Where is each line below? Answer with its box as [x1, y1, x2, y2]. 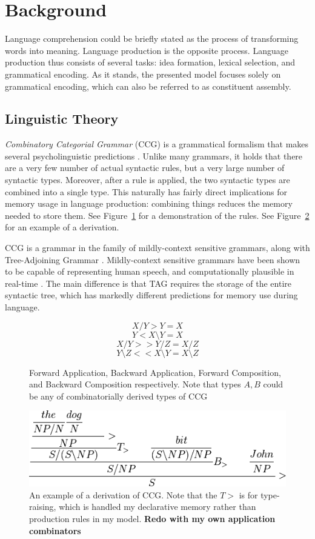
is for [239, 488, 258, 501]
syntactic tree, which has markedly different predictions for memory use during [5, 289, 298, 301]
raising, [29, 500, 56, 513]
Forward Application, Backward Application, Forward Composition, [29, 366, 281, 378]
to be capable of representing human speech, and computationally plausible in [5, 265, 294, 278]
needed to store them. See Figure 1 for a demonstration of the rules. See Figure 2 [5, 209, 310, 221]
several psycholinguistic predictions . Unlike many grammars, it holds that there [5, 149, 303, 162]
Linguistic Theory [5, 109, 119, 128]
